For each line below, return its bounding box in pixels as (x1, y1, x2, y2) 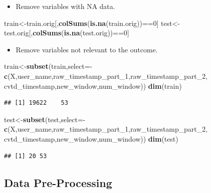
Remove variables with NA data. (15, 1, 115, 11)
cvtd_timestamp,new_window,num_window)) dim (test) (4, 133, 179, 144)
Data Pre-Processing (4, 175, 112, 190)
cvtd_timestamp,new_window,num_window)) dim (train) (4, 80, 182, 91)
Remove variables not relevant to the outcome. (15, 44, 158, 54)
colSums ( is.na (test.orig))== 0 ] (32, 27, 129, 38)
